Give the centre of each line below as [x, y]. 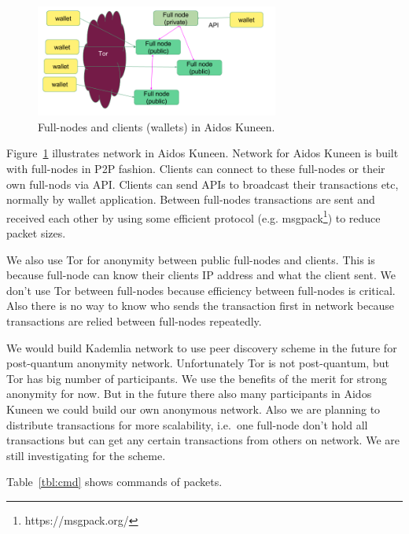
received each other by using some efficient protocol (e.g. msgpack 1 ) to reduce [193, 216]
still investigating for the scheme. [86, 455]
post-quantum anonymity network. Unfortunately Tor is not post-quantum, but [198, 363]
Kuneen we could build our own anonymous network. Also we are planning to [193, 409]
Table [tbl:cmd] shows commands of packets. [114, 482]
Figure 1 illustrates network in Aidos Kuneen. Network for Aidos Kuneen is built [203, 153]
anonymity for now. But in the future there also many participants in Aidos [189, 394]
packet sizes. [36, 233]
